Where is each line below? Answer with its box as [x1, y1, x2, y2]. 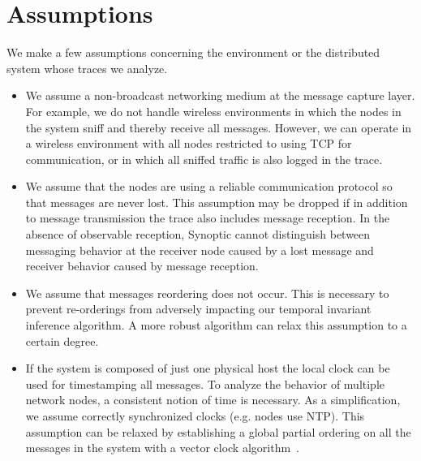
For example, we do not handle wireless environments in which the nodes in [25, 102, 402, 119]
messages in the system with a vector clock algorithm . [25, 439, 299, 456]
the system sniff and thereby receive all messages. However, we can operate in [25, 118, 412, 136]
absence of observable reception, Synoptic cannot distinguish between [25, 226, 371, 243]
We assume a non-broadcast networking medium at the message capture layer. [25, 87, 415, 104]
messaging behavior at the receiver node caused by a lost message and [25, 241, 374, 258]
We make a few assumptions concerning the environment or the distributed [6, 44, 380, 61]
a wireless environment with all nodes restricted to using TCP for [25, 135, 352, 152]
